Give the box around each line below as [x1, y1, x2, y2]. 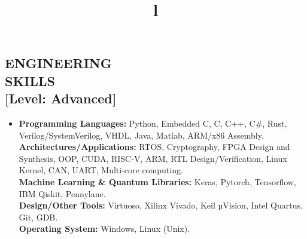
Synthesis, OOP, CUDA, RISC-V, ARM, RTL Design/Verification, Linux [19, 152, 287, 164]
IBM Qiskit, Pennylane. [19, 187, 106, 200]
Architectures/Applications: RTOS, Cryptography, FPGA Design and [19, 140, 290, 153]
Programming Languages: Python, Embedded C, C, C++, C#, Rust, [19, 117, 287, 129]
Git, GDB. [19, 210, 58, 223]
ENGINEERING [5, 54, 112, 72]
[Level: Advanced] [5, 89, 117, 108]
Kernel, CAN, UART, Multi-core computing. [19, 164, 183, 176]
